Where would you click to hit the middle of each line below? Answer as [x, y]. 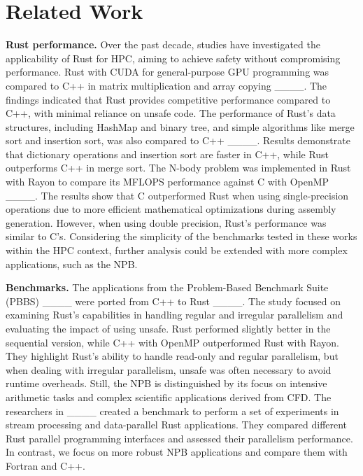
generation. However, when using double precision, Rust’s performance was [166, 222]
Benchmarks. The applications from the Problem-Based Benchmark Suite [167, 287]
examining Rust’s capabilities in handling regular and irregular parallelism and [175, 315]
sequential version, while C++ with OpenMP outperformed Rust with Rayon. [172, 342]
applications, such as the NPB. [72, 264]
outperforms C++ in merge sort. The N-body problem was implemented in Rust [178, 168]
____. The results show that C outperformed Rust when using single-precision [177, 195]
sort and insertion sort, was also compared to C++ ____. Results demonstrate [178, 140]
